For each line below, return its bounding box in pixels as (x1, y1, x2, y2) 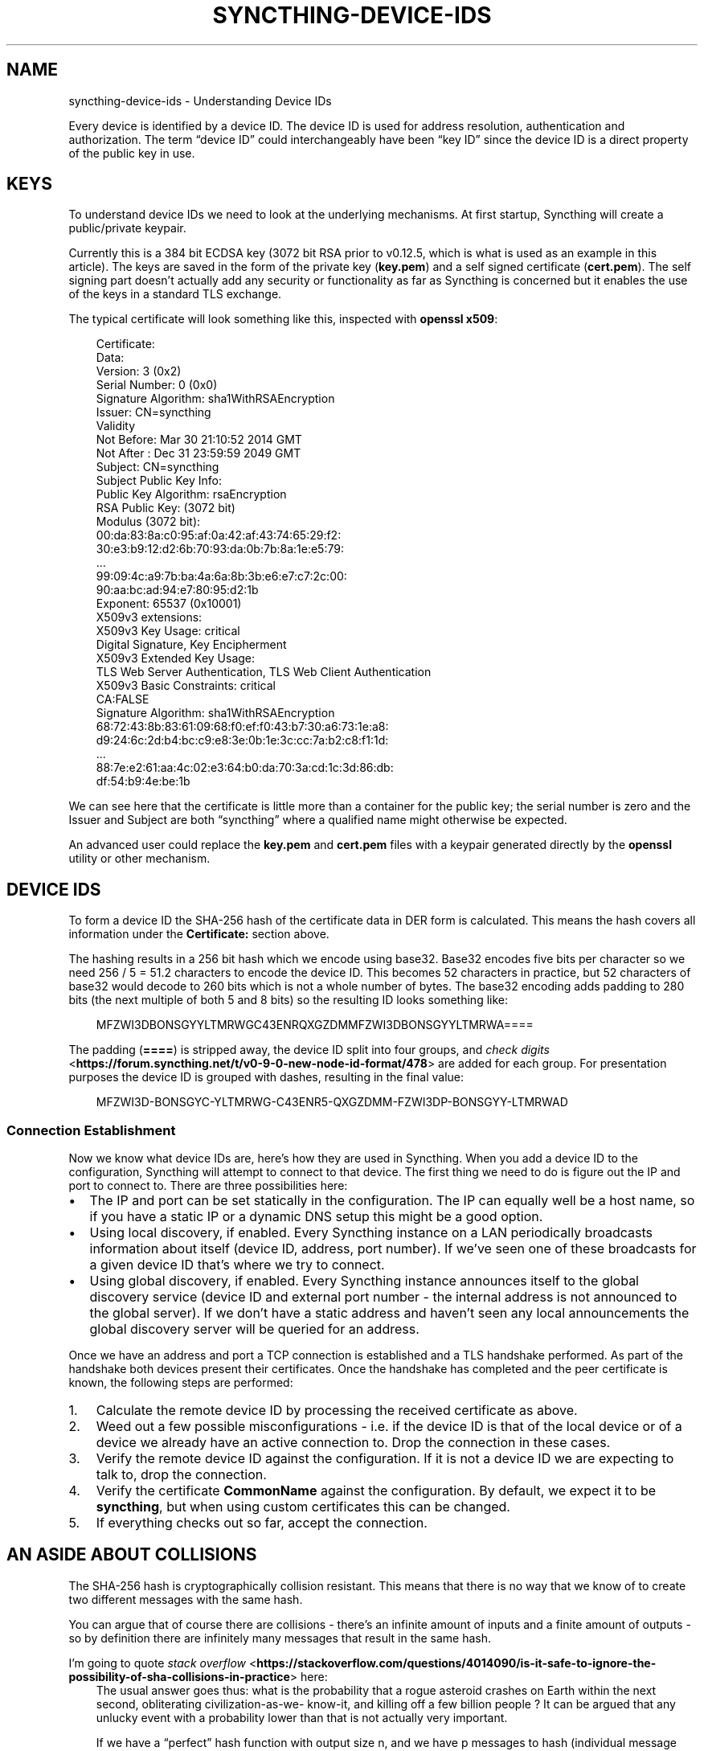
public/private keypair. (68, 221, 186, 236)
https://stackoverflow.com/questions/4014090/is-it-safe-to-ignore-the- (256, 1655, 657, 1670)
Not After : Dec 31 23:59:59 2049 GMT (96, 446, 301, 461)
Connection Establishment (6, 1122, 176, 1138)
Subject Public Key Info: (96, 474, 222, 488)
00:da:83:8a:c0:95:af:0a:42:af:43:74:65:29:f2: (96, 528, 342, 543)
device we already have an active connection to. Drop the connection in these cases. (96, 1434, 611, 1451)
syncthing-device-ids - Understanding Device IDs (68, 93, 332, 108)
